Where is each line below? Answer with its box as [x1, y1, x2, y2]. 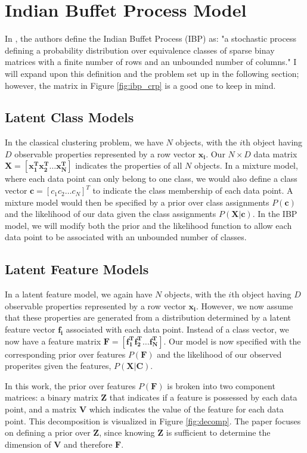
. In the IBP [252, 207, 297, 220]
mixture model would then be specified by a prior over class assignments [5, 196, 269, 208]
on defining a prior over [5, 426, 91, 439]
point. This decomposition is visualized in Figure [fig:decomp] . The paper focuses [5, 414, 301, 427]
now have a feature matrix [5, 334, 101, 347]
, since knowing [99, 426, 155, 439]
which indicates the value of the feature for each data [89, 403, 284, 415]
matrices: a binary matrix [5, 391, 98, 404]
